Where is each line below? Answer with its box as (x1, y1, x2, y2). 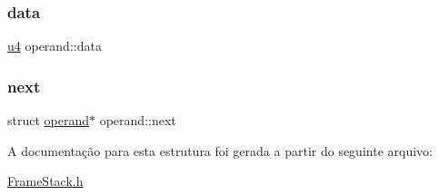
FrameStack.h (7, 171, 84, 190)
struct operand (7, 111, 90, 130)
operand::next (99, 111, 176, 130)
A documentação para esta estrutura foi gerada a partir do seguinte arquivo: (7, 141, 433, 160)
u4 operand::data (7, 36, 102, 55)
